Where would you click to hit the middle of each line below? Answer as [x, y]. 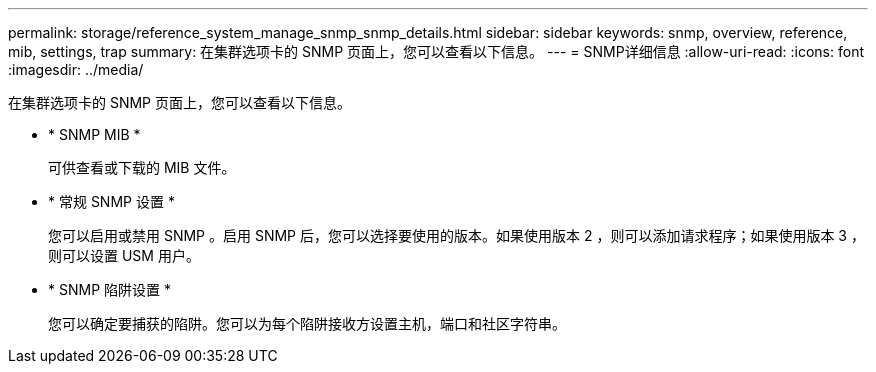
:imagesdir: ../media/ [76, 69]
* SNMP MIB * [94, 134]
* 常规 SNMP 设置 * [111, 201]
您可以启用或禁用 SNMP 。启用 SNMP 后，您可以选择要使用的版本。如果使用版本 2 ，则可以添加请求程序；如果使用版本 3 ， [456, 235]
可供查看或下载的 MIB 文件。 [142, 167]
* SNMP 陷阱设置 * [109, 289]
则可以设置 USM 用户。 [124, 255]
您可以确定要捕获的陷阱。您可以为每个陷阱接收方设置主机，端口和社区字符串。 [307, 323]
